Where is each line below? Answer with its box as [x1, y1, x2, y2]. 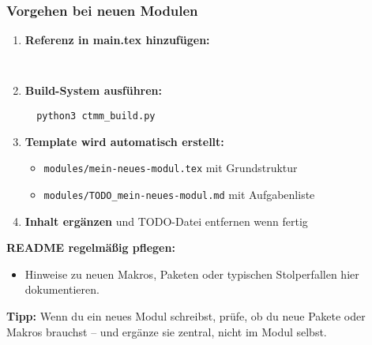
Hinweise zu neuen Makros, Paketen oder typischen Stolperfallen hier [24, 265, 359, 282]
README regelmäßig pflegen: [6, 239, 175, 256]
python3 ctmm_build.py [36, 111, 156, 122]
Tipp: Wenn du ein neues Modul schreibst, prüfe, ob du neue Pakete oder [6, 308, 366, 324]
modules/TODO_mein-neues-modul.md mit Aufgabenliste [43, 186, 315, 202]
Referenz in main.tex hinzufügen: [24, 32, 210, 48]
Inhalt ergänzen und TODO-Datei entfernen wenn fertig [24, 212, 308, 229]
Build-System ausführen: [24, 82, 163, 99]
